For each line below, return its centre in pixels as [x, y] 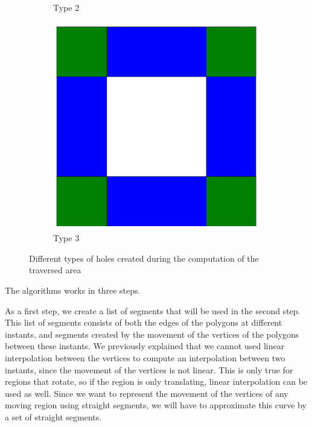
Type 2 [66, 7]
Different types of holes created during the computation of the [144, 258]
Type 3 [66, 238]
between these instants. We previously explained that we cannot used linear [145, 346]
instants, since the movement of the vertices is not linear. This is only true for [149, 369]
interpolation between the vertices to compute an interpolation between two [145, 357]
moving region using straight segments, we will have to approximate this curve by [156, 405]
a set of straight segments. [53, 416]
